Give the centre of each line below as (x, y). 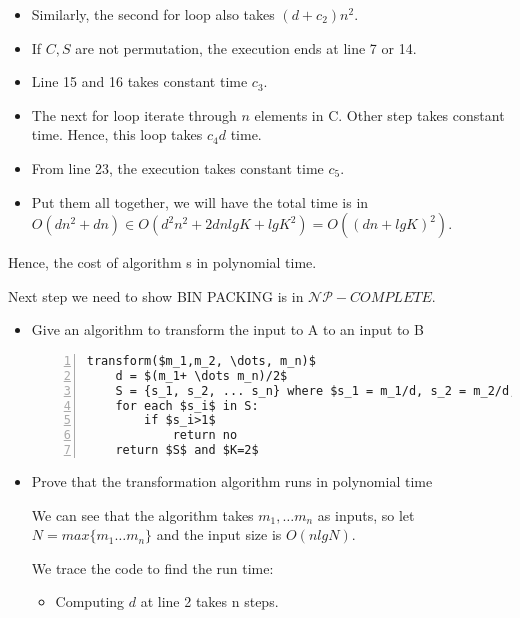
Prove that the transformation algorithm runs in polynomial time (232, 481)
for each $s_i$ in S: (187, 405)
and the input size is (219, 534)
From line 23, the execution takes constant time (177, 167)
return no (205, 435)
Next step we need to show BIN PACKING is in (156, 295)
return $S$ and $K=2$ (187, 450)
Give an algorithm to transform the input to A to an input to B (227, 329)
